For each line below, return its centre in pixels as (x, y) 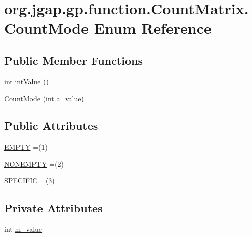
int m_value (23, 229)
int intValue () (26, 81)
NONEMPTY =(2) (34, 163)
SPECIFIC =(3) (29, 181)
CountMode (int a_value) (44, 98)
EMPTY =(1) (26, 147)
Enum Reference (153, 28)
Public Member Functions (73, 60)
